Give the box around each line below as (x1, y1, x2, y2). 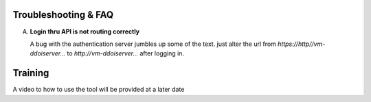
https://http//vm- (277, 40, 326, 48)
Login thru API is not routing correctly (30, 27, 140, 36)
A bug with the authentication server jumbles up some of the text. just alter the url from (30, 40, 276, 48)
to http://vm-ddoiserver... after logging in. (66, 49, 185, 58)
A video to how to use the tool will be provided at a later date (12, 86, 185, 94)
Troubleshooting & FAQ (12, 9, 114, 21)
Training (12, 67, 49, 79)
